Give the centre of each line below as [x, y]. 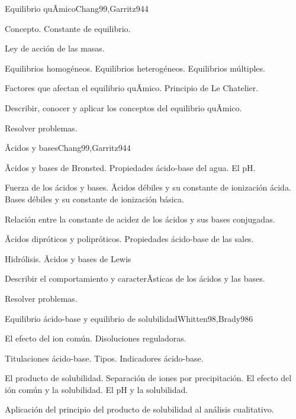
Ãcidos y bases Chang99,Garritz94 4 [68, 148]
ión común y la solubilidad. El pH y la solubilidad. [96, 389]
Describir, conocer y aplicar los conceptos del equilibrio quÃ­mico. [123, 107]
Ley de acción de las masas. [55, 48]
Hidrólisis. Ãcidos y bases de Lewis [68, 258]
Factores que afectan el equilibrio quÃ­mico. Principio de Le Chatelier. [132, 88]
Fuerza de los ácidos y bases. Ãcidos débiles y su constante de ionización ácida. [148, 187]
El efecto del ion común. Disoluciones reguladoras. [96, 338]
